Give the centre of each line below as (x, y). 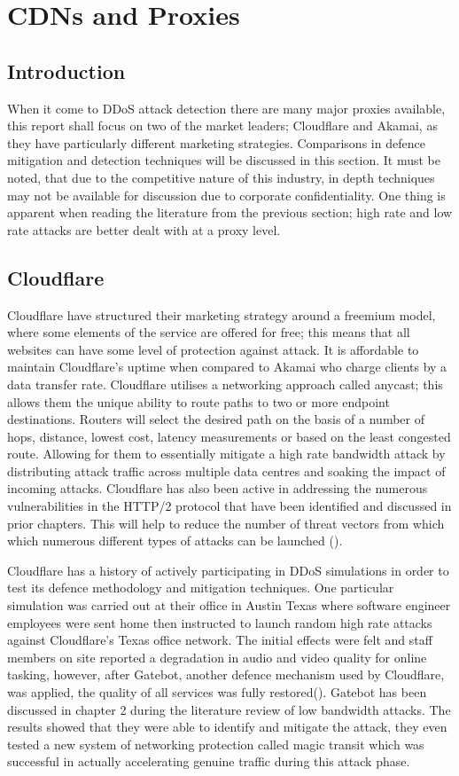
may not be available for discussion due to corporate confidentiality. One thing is (226, 195)
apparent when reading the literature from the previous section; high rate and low (230, 212)
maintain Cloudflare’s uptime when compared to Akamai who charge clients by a (227, 367)
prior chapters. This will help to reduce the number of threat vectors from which (226, 523)
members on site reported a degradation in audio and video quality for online (217, 657)
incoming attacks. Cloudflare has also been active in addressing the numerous (218, 488)
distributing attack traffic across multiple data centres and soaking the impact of (226, 470)
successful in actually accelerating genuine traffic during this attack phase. (209, 761)
